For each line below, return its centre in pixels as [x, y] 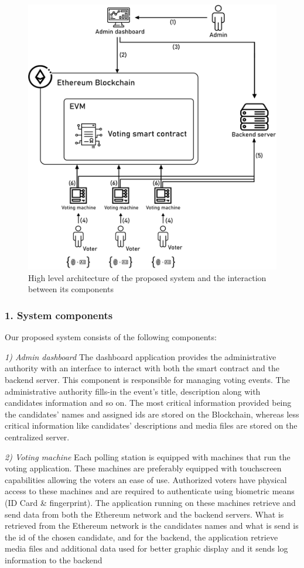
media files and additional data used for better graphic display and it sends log [146, 548]
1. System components [59, 315]
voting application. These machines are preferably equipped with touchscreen [143, 468]
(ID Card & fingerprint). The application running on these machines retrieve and [150, 502]
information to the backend [54, 560]
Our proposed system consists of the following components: [111, 337]
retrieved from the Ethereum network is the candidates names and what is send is [152, 526]
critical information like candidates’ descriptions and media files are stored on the [151, 425]
